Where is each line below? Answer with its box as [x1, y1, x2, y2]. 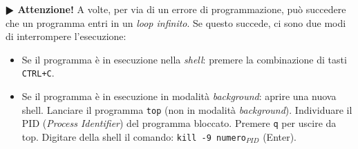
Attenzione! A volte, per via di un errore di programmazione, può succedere [17, 2, 346, 16]
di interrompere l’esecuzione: [6, 29, 126, 43]
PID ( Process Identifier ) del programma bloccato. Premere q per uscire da [21, 116, 337, 130]
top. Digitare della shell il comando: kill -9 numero [21, 129, 246, 143]
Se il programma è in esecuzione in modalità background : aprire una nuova [21, 89, 337, 103]
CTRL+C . [21, 66, 55, 80]
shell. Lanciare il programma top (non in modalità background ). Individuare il [21, 102, 352, 117]
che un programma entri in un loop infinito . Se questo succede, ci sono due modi [6, 15, 346, 30]
